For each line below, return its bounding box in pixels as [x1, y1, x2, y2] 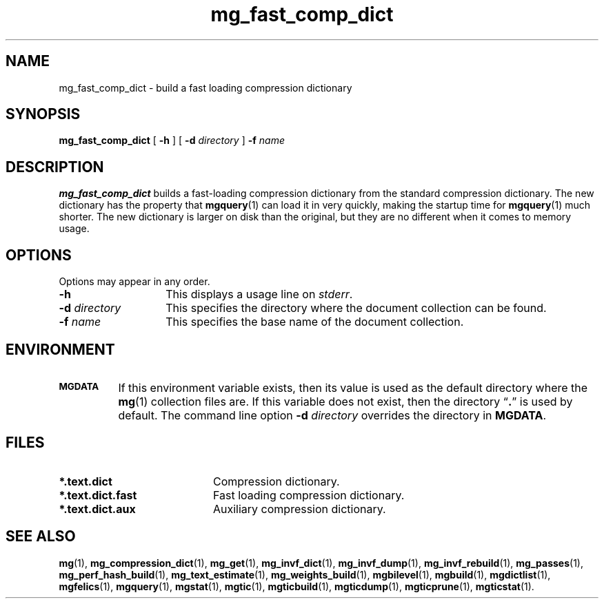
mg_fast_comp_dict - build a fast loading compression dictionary [59, 81, 352, 94]
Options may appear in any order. [59, 275, 210, 288]
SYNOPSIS [6, 105, 81, 123]
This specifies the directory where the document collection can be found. [165, 301, 547, 315]
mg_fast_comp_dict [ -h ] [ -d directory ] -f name [59, 134, 285, 147]
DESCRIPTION [6, 158, 104, 176]
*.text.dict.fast [59, 488, 137, 502]
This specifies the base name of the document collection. [165, 315, 464, 329]
